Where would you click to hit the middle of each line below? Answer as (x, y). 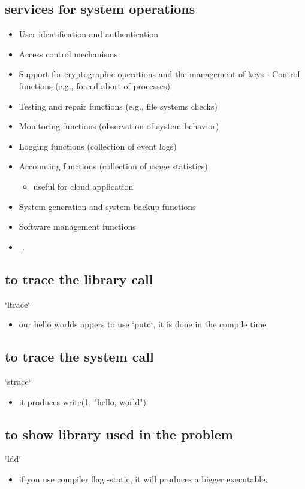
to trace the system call (79, 356)
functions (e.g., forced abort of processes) (94, 85)
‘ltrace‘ (18, 304)
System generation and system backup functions (107, 206)
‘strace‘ (18, 381)
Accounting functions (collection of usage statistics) (113, 166)
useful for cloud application (83, 186)
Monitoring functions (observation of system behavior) (119, 126)
